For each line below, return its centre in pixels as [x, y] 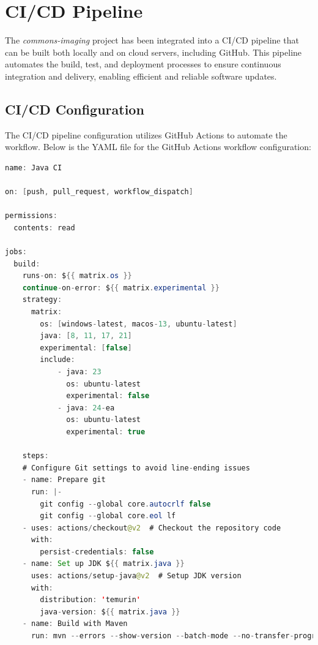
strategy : [42, 300]
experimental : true [106, 432]
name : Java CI [34, 168]
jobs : [16, 252]
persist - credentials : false [97, 552]
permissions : [31, 216]
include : [57, 360]
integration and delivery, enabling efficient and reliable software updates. [141, 76]
